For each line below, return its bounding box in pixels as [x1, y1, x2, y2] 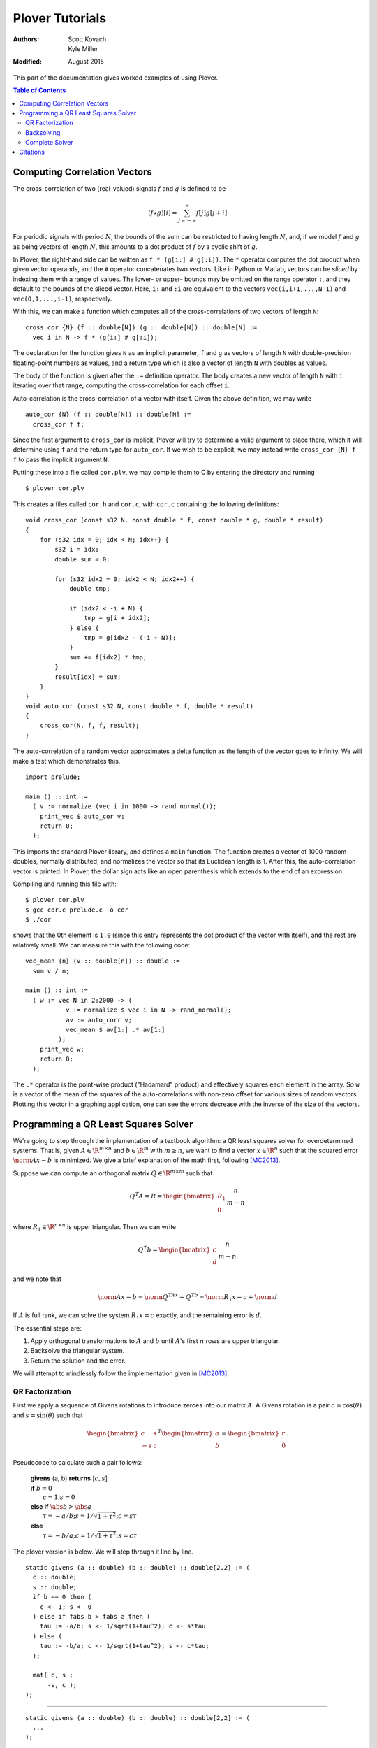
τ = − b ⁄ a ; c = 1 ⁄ [43, 1531, 94, 1540]
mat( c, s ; [32, 1671, 73, 1679]
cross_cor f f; [32, 420, 84, 428]
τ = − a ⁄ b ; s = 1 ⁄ [43, 1512, 94, 1520]
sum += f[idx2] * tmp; [69, 653, 147, 661]
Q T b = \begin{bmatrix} [138, 1245, 211, 1254]
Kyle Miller [68, 44, 98, 52]
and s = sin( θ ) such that [13, 1411, 83, 1419]
